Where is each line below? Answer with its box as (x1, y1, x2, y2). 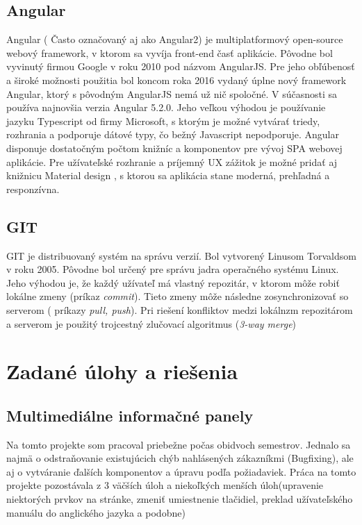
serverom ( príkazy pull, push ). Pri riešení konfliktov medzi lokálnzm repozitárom (6, 302, 353, 317)
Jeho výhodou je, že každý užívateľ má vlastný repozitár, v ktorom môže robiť (6, 275, 340, 290)
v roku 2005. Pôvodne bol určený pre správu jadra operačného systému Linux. (6, 262, 339, 276)
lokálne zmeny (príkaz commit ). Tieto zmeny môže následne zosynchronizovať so (6, 289, 349, 303)
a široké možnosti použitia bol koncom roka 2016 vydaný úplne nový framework (6, 72, 347, 87)
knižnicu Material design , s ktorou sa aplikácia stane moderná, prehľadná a (6, 168, 330, 183)
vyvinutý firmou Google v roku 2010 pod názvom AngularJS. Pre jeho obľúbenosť (6, 59, 355, 74)
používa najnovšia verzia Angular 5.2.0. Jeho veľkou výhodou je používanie (6, 100, 326, 115)
